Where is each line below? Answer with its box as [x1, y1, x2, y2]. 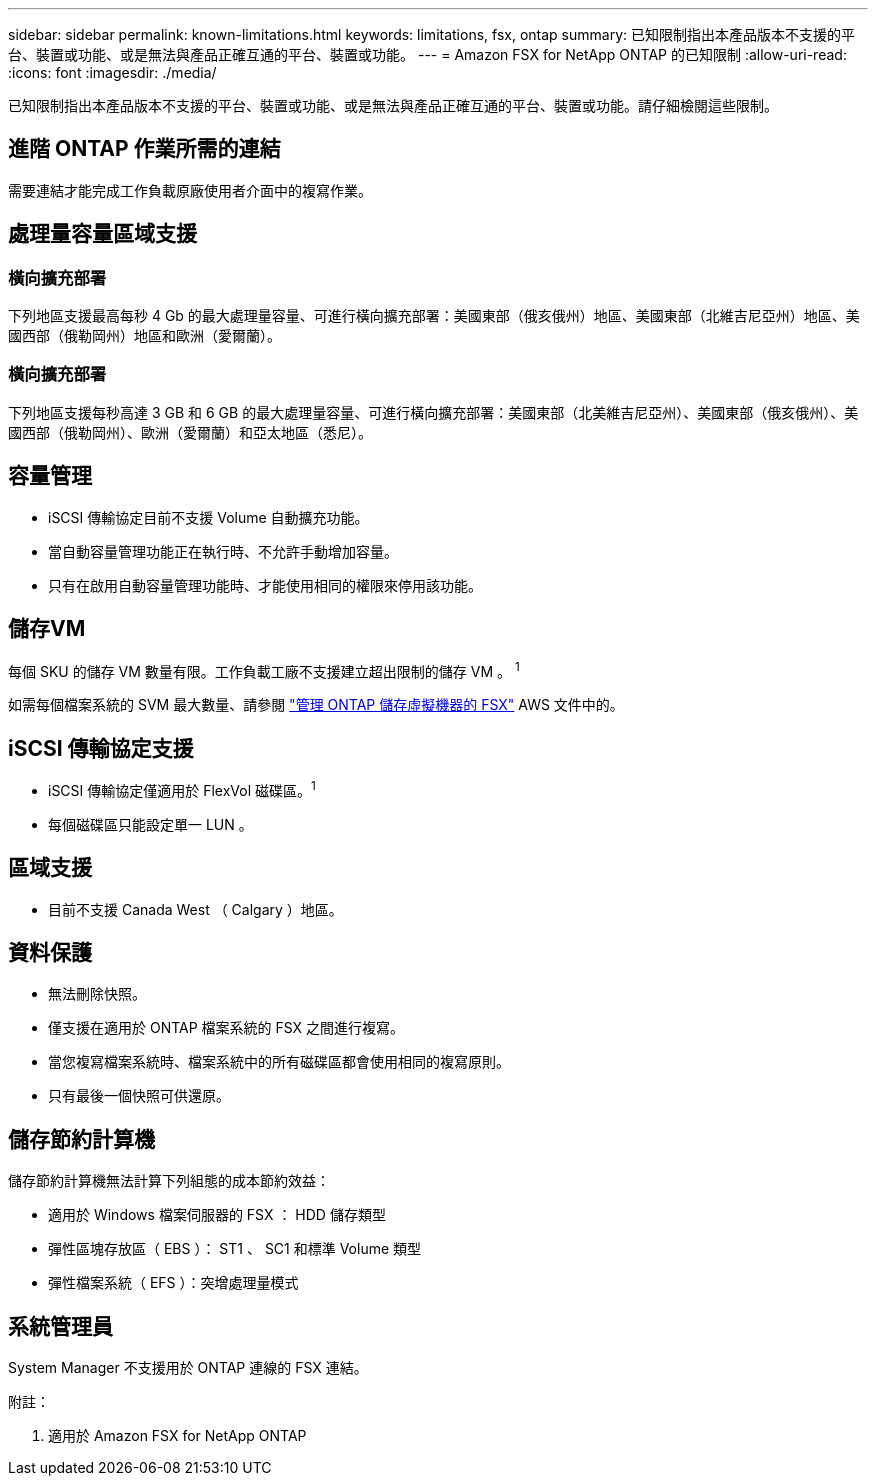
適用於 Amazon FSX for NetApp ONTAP [48, 1427, 307, 1445]
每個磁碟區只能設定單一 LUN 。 [48, 815, 253, 833]
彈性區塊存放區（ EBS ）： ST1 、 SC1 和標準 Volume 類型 [48, 1240, 422, 1258]
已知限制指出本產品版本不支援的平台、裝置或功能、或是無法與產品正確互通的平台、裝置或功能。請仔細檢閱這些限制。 [8, 97, 778, 114]
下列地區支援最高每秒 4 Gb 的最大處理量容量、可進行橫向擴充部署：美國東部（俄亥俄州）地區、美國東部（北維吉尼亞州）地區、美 [8, 307, 860, 325]
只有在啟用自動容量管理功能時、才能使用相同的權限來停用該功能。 [48, 576, 482, 594]
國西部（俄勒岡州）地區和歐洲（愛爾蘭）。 [8, 327, 281, 345]
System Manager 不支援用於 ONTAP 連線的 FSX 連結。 [8, 1359, 368, 1377]
